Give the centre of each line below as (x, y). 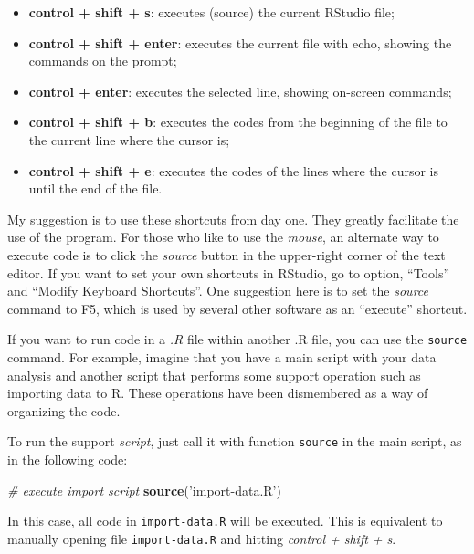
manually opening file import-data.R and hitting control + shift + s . (202, 538)
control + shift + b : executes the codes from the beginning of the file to (238, 122)
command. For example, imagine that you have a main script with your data (222, 356)
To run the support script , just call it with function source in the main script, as (235, 441)
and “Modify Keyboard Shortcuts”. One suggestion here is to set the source (218, 291)
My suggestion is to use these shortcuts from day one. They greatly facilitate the (233, 219)
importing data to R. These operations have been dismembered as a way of (218, 393)
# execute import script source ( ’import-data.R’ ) (144, 490)
